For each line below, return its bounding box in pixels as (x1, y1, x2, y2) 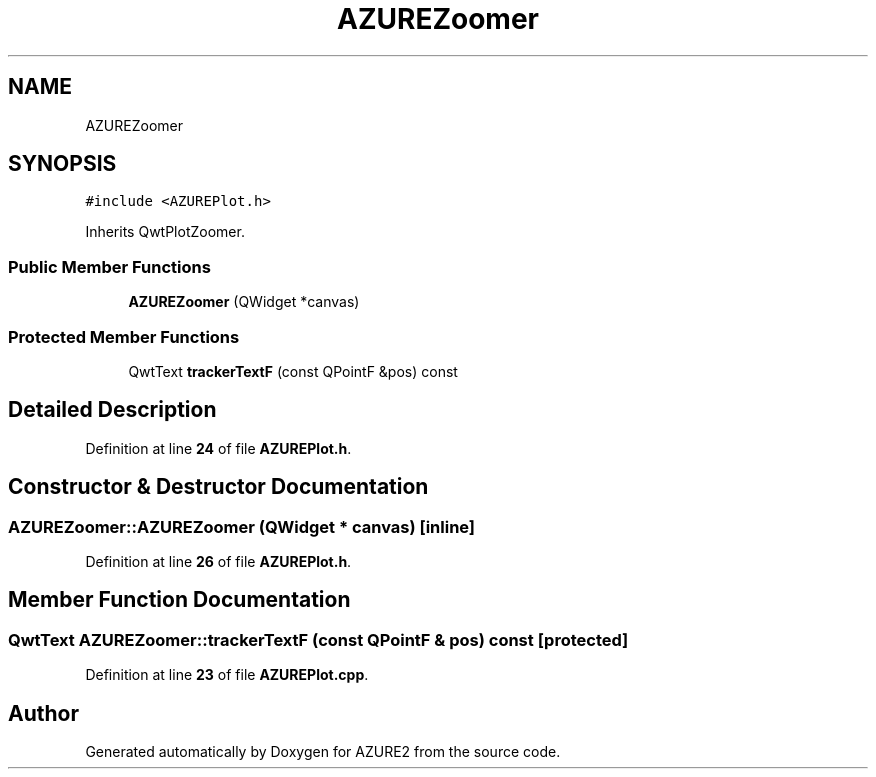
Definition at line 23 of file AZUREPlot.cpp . (85, 666, 369, 684)
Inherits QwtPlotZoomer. (85, 223, 245, 241)
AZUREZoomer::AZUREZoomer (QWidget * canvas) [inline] (8, 516, 476, 537)
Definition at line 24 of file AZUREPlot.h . (85, 439, 352, 457)
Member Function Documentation (8, 587, 351, 613)
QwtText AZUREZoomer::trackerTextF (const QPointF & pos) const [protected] (8, 629, 629, 650)
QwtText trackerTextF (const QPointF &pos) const (128, 362, 458, 380)
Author (8, 700, 79, 726)
